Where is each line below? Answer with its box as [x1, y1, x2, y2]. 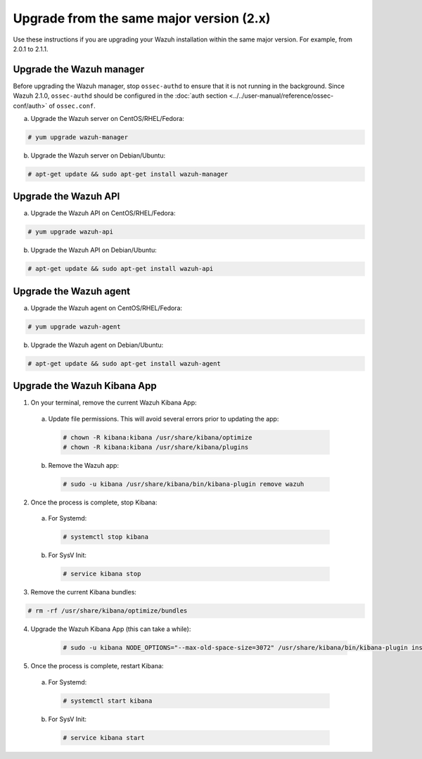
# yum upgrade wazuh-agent [27, 322, 121, 331]
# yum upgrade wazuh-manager [27, 134, 129, 141]
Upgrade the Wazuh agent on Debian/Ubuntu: [30, 340, 164, 349]
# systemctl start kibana [63, 696, 153, 705]
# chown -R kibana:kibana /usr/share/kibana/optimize [63, 433, 252, 441]
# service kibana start [63, 734, 146, 741]
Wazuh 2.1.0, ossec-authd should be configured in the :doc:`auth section [13, 91, 228, 100]
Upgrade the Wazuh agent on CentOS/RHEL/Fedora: [30, 303, 183, 312]
